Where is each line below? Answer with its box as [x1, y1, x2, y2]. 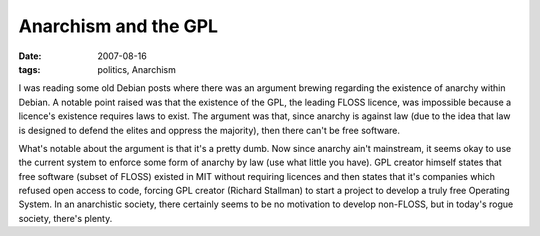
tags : [18, 63, 41, 75]
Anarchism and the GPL [18, 15, 219, 37]
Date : [18, 50, 42, 62]
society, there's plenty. [18, 212, 113, 224]
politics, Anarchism [97, 63, 177, 75]
